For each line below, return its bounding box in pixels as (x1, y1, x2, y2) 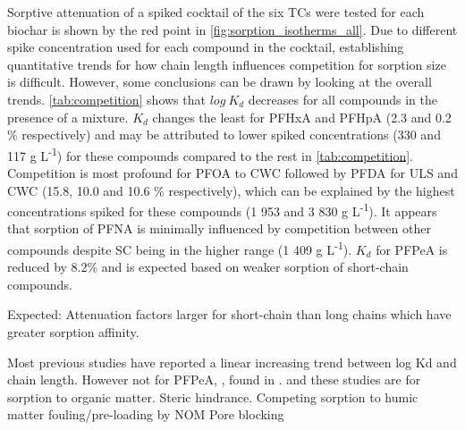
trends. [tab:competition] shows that (7, 89, 206, 108)
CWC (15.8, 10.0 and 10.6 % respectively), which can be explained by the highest (7, 181, 455, 199)
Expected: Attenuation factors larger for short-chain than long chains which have (7, 305, 452, 324)
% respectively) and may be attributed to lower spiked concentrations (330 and (7, 125, 441, 144)
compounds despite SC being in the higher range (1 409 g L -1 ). (7, 238, 352, 258)
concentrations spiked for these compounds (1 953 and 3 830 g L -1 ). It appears (7, 199, 437, 220)
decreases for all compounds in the (248, 89, 437, 108)
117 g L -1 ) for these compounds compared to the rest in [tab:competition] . (7, 143, 414, 164)
